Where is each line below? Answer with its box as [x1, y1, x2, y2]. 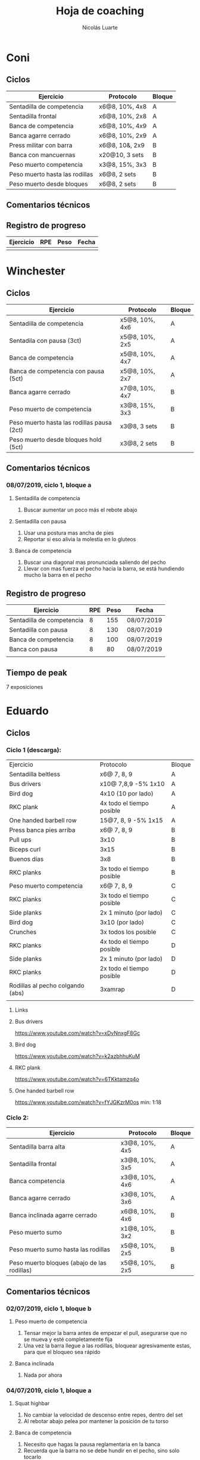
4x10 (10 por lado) [99, 790, 154, 798]
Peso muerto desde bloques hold [9, 435, 102, 444]
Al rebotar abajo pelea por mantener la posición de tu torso [23, 1418, 168, 1425]
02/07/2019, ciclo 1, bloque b [6, 1304, 92, 1312]
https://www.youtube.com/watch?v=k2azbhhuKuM [14, 1053, 140, 1060]
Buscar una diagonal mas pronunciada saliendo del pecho [23, 559, 166, 566]
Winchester [6, 264, 65, 278]
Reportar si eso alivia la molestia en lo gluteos [23, 535, 136, 542]
